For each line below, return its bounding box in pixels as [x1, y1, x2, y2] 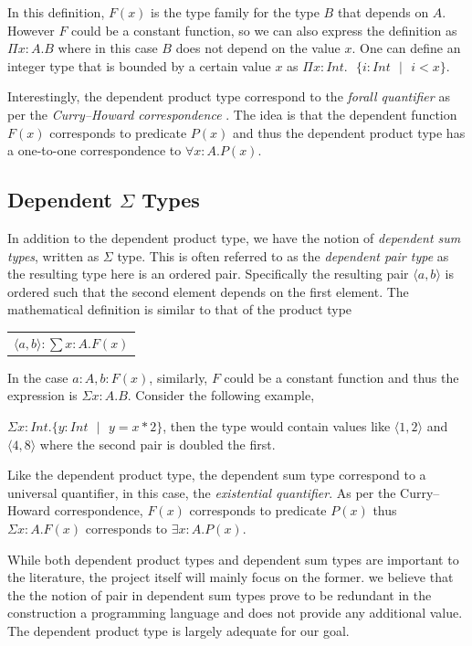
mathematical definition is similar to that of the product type [7, 300, 352, 319]
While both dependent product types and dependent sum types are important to [7, 549, 459, 568]
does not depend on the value [175, 38, 341, 58]
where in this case [58, 38, 158, 58]
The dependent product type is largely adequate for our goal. [7, 620, 350, 640]
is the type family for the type [151, 3, 320, 21]
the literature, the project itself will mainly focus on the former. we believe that [7, 567, 454, 587]
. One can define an [351, 38, 461, 58]
